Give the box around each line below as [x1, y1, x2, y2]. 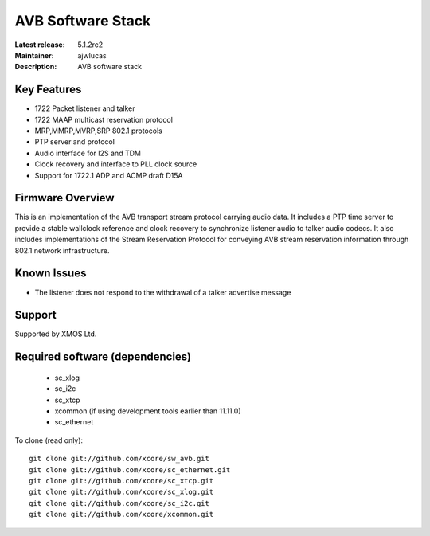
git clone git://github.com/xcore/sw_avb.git [29, 454, 210, 464]
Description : [14, 62, 57, 72]
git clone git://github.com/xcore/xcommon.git [29, 510, 214, 519]
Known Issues [14, 267, 87, 280]
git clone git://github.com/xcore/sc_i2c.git [29, 499, 210, 507]
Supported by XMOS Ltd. [14, 329, 97, 338]
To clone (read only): [14, 435, 84, 445]
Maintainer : [14, 50, 55, 60]
